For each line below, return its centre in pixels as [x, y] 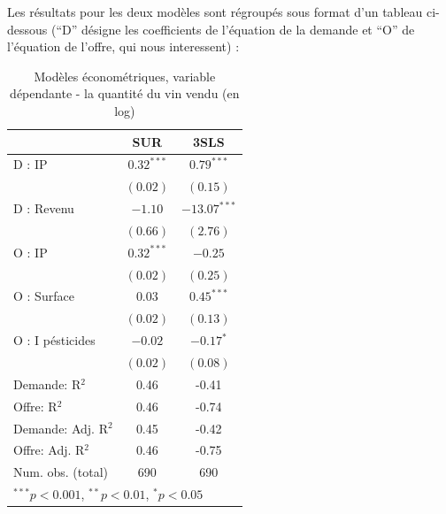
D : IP [31, 164]
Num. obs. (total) [61, 472]
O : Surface [44, 296]
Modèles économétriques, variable [125, 76]
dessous [27, 29]
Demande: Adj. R [61, 428]
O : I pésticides [54, 340]
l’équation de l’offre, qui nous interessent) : [123, 46]
